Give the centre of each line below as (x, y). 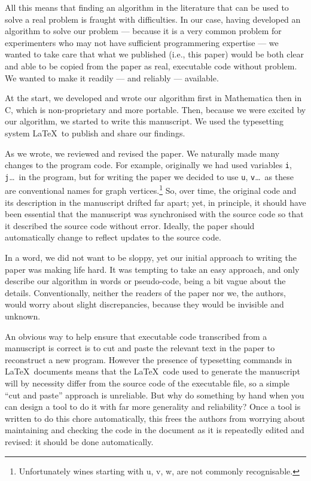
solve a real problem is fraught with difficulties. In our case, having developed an (153, 19)
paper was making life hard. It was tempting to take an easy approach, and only (152, 269)
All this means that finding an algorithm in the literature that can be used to (147, 7)
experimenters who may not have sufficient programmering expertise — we (142, 42)
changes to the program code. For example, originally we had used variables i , (148, 165)
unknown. (23, 316)
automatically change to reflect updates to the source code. (113, 237)
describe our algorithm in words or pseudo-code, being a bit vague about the (145, 281)
